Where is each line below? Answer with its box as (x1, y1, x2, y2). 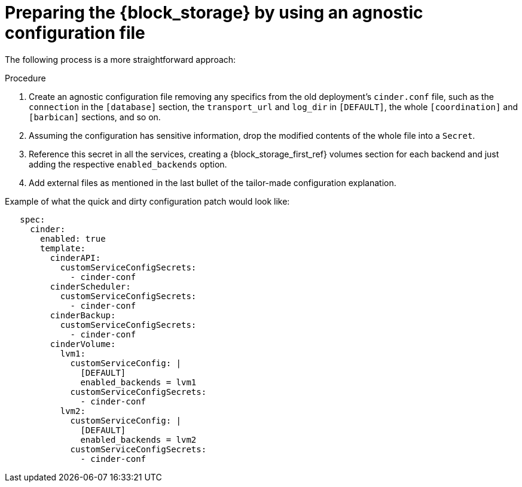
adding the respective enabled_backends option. (29, 159, 227, 169)
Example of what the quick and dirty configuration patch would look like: (5, 196, 290, 206)
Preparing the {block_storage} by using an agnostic (5, 2, 423, 23)
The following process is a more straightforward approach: (5, 54, 236, 65)
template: (40, 243, 86, 253)
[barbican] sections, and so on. (29, 111, 161, 122)
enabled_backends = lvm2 (80, 434, 197, 445)
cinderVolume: (50, 339, 116, 349)
